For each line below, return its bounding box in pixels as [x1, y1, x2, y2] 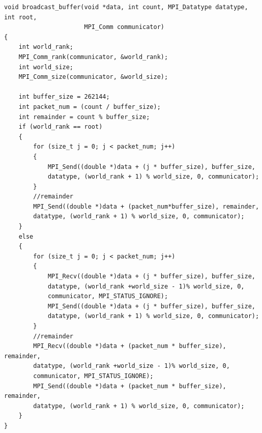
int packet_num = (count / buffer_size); [18, 103, 161, 110]
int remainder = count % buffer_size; [18, 113, 150, 121]
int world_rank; [18, 43, 74, 51]
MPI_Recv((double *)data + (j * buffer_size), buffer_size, [47, 273, 255, 280]
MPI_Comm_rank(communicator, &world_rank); [18, 53, 168, 61]
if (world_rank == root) [18, 123, 103, 131]
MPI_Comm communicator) [84, 23, 164, 31]
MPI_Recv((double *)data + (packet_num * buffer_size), [33, 342, 226, 350]
